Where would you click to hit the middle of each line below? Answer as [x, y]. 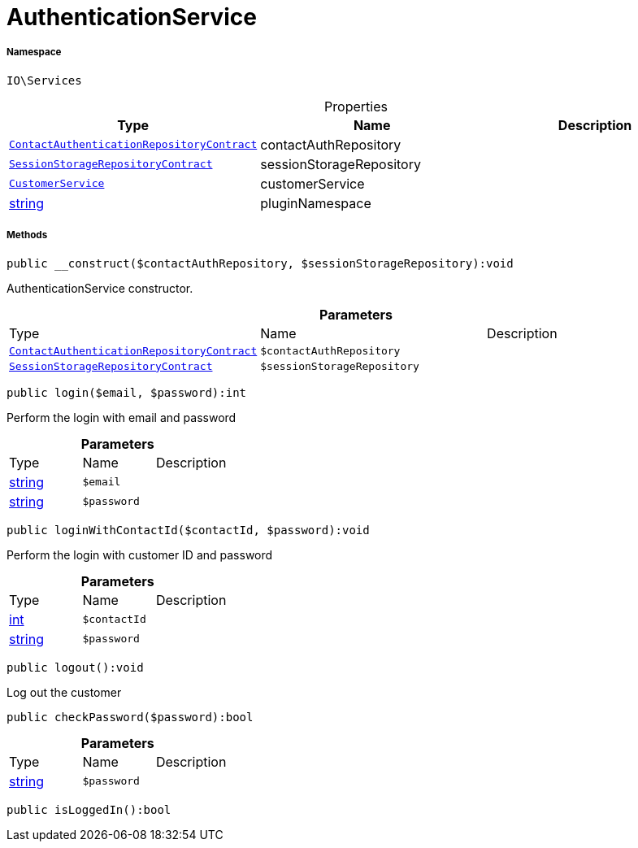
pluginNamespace [316, 203]
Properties [356, 106]
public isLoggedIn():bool [89, 809]
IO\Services [44, 80]
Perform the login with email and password [122, 417]
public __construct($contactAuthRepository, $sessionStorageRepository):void [260, 263]
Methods [27, 235]
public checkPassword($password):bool [130, 717]
